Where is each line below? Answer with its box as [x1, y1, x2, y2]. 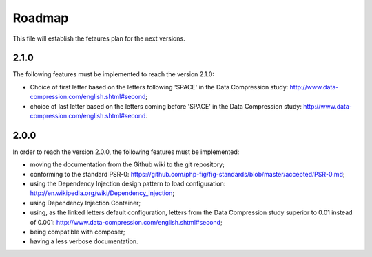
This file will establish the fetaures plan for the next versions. [12, 34, 185, 43]
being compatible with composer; [30, 227, 125, 236]
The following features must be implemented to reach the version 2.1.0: [12, 70, 215, 78]
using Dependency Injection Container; [30, 199, 141, 207]
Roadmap [12, 10, 69, 25]
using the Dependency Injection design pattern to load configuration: [30, 179, 226, 188]
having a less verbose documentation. [30, 237, 138, 245]
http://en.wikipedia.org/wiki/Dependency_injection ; [30, 189, 175, 197]
